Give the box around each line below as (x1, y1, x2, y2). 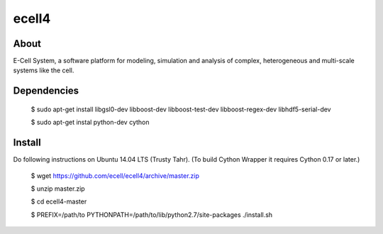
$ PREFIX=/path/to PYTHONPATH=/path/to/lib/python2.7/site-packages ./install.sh (30, 210, 273, 219)
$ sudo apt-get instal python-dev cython (30, 118, 150, 127)
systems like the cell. (13, 66, 74, 74)
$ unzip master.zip (30, 184, 85, 193)
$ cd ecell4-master (30, 197, 87, 206)
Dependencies (13, 85, 79, 97)
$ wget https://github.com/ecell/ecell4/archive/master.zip (30, 171, 200, 180)
